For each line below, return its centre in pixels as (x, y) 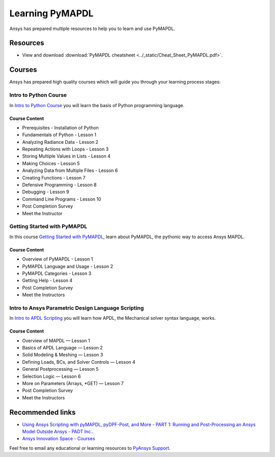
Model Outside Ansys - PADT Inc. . (58, 431)
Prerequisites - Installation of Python (60, 128)
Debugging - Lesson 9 (46, 192)
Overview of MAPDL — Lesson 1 (56, 340)
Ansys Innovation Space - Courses (59, 439)
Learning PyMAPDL (51, 13)
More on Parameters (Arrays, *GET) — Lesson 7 (73, 383)
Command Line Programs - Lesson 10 (62, 199)
